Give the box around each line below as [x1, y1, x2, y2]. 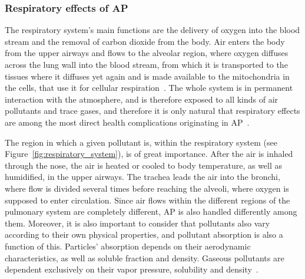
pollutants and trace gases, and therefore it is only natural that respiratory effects [5, 104, 300, 117]
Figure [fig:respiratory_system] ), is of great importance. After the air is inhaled [5, 147, 293, 160]
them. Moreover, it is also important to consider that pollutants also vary [5, 216, 270, 229]
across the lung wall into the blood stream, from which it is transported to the [5, 58, 288, 70]
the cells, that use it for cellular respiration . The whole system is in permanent [5, 81, 293, 94]
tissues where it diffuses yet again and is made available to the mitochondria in [5, 70, 290, 82]
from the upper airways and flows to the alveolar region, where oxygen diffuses [5, 47, 289, 59]
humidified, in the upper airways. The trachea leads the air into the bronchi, [5, 170, 280, 183]
